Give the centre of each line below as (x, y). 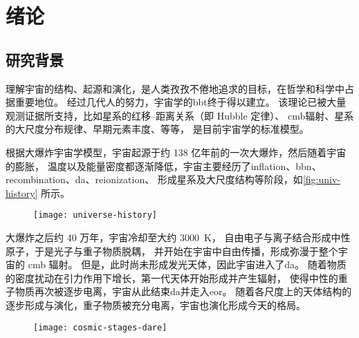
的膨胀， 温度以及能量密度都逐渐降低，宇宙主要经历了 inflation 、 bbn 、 (164, 166)
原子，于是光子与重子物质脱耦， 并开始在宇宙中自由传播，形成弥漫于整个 (172, 251)
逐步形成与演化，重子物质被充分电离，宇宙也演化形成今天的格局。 (156, 304)
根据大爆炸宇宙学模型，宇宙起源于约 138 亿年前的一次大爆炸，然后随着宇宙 (176, 152)
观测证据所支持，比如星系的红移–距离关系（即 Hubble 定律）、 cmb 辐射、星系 (180, 115)
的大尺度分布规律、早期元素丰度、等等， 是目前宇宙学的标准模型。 (157, 129)
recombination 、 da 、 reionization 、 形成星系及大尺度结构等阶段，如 (154, 179)
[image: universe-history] (95, 215)
